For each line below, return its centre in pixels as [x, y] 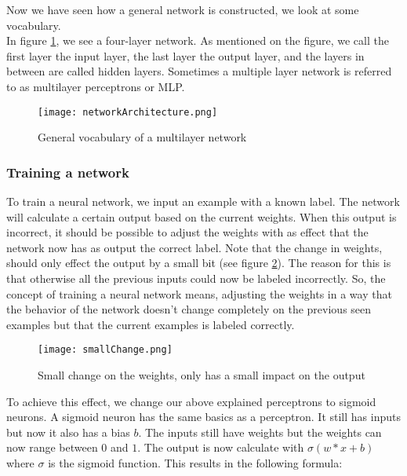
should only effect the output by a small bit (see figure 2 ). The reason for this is [199, 263]
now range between [52, 447]
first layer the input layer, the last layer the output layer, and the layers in [185, 55]
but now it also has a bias [68, 432]
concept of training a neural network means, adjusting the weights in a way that [199, 293]
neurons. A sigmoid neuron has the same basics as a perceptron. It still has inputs [203, 417]
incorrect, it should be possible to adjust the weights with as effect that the [187, 232]
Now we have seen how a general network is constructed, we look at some [183, 9]
